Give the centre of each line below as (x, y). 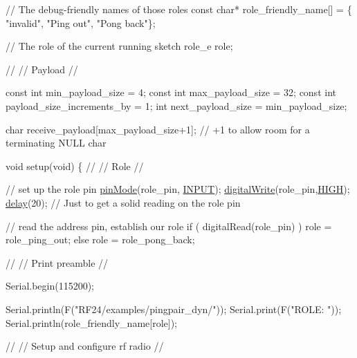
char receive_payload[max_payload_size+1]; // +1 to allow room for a (158, 129)
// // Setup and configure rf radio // (85, 346)
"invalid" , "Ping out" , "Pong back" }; (81, 22)
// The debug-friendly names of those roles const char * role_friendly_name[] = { (179, 9)
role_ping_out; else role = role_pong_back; (100, 239)
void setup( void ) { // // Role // (75, 166)
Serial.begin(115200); (50, 286)
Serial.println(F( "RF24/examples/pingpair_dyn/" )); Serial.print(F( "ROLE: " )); (174, 309)
